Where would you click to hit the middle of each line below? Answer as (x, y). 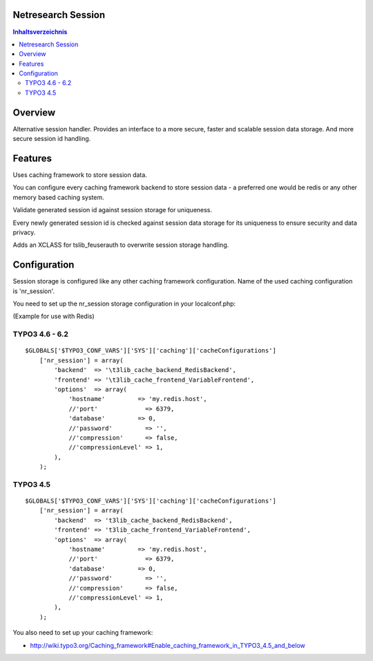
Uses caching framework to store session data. (80, 175)
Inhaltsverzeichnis (40, 32)
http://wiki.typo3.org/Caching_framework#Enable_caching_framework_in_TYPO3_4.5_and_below (168, 645)
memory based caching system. (59, 197)
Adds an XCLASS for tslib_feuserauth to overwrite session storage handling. (121, 245)
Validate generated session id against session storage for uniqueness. (113, 210)
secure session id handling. (52, 139)
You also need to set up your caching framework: (83, 633)
